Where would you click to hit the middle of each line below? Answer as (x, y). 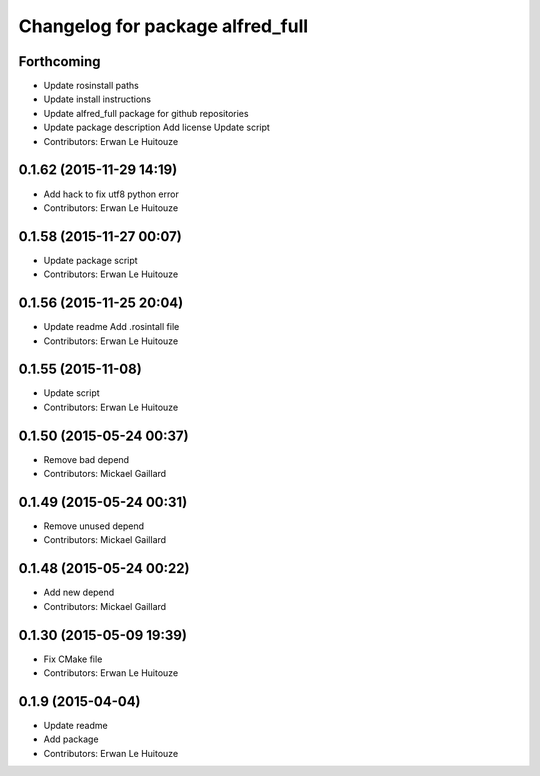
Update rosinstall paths (91, 86)
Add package (71, 739)
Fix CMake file (73, 659)
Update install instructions (97, 99)
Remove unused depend (94, 526)
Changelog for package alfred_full (163, 26)
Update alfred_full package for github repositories (146, 113)
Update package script (91, 260)
